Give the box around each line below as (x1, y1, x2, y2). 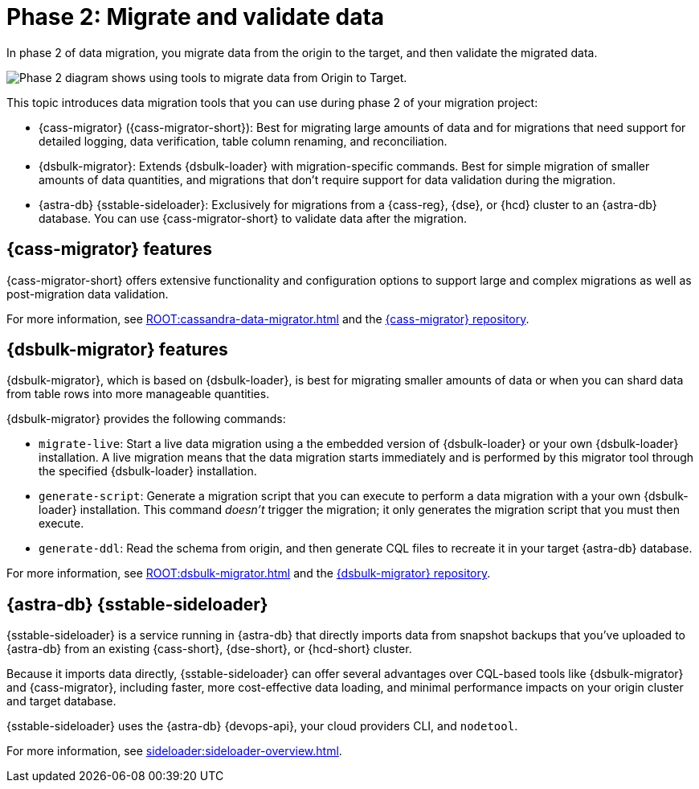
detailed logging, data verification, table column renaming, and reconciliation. (39, 134, 448, 148)
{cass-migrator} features (6, 239, 213, 260)
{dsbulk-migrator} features (6, 339, 228, 360)
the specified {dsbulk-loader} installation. (39, 464, 257, 479)
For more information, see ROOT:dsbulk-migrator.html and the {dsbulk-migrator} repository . (6, 566, 491, 581)
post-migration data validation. (6, 286, 169, 301)
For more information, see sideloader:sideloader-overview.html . (6, 744, 342, 758)
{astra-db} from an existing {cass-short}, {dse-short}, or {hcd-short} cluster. (6, 642, 412, 656)
